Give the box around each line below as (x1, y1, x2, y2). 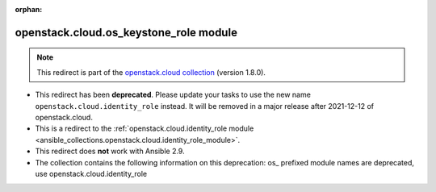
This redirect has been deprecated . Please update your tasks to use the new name (35, 90, 311, 100)
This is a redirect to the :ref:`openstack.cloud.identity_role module (35, 123, 254, 133)
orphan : (15, 5, 43, 14)
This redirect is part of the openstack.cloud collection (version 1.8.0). (36, 67, 266, 77)
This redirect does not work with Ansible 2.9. (35, 146, 185, 157)
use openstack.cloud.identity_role (35, 169, 148, 178)
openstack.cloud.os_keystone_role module (15, 25, 238, 40)
